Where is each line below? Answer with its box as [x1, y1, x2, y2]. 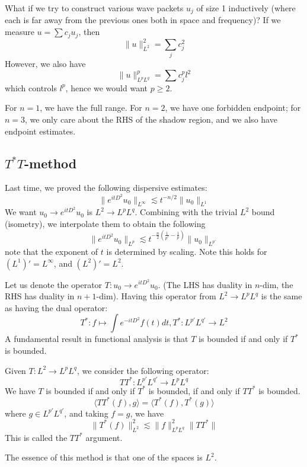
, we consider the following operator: [76, 364, 209, 376]
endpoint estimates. [5, 124, 76, 137]
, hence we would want [65, 81, 148, 94]
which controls [5, 81, 57, 94]
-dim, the [260, 278, 293, 290]
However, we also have [5, 57, 86, 70]
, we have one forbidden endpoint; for [165, 101, 301, 114]
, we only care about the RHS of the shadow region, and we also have [25, 113, 277, 126]
